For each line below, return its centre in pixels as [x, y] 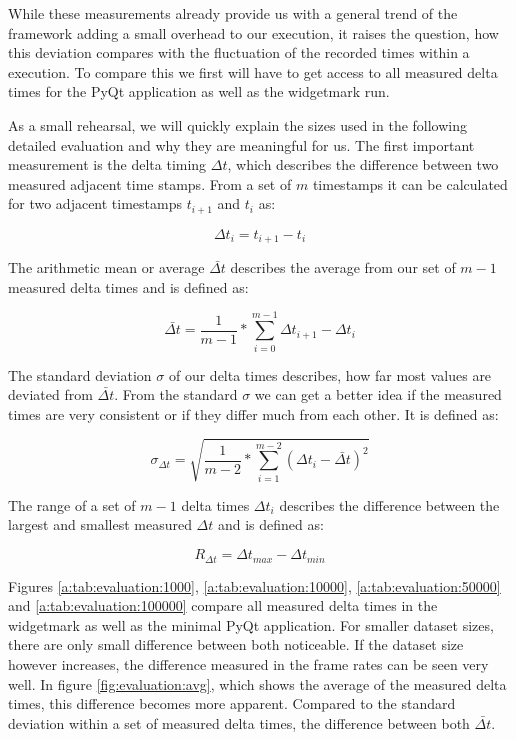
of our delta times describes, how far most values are [330, 374]
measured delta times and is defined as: [128, 286]
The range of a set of [72, 504]
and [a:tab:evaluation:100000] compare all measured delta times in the [223, 605]
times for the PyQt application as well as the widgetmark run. [199, 91]
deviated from [50, 394]
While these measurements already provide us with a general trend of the [233, 13]
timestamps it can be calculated [410, 183]
